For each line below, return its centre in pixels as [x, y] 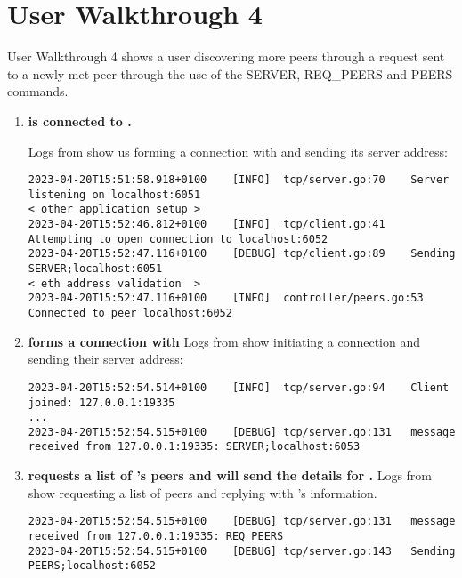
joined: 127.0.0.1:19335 [101, 402]
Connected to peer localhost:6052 [130, 313]
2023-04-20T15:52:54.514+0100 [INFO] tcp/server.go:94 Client [239, 387]
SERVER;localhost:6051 [95, 269]
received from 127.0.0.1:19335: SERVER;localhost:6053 [194, 447]
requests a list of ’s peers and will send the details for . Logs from [230, 475]
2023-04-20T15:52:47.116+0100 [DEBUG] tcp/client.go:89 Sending [242, 254]
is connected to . [80, 120]
